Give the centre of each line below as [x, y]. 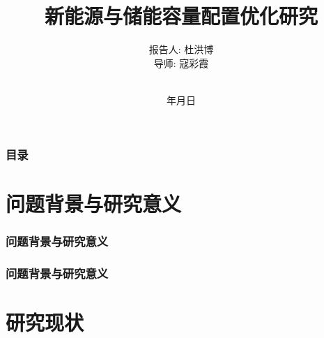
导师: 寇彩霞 [181, 63]
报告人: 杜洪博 [181, 49]
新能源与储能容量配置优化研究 [181, 16]
